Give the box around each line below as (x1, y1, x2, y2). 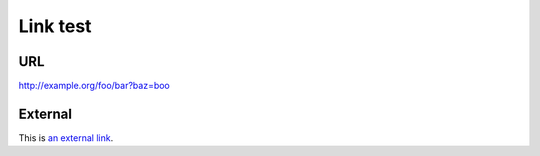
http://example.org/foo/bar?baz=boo (18, 80, 170, 92)
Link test (18, 15, 92, 37)
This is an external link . (18, 131, 114, 144)
